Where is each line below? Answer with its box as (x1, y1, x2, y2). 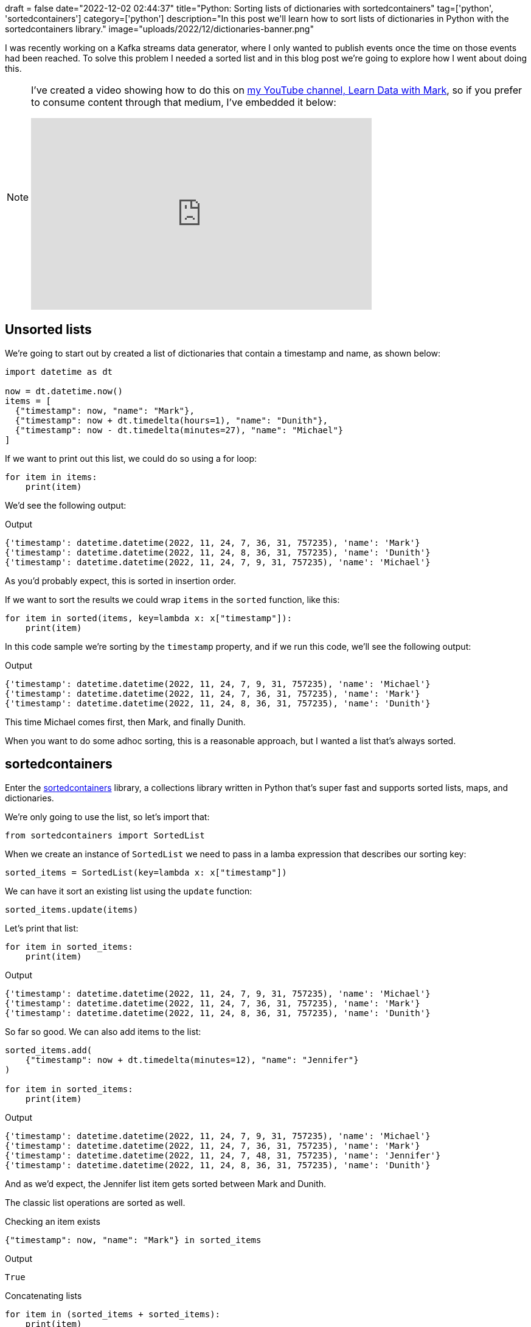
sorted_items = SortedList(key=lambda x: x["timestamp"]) (5, 867, 287, 877)
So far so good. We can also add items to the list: (5, 1026, 201, 1037)
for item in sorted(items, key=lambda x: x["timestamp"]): (5, 613, 293, 623)
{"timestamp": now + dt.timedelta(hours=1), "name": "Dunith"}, (15, 415, 328, 425)
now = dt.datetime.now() (5, 386, 123, 396)
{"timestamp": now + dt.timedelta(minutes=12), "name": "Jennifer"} (25, 1054, 359, 1065)
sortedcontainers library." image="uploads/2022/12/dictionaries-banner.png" (5, 24, 314, 34)
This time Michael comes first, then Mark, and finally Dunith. (5, 716, 246, 727)
